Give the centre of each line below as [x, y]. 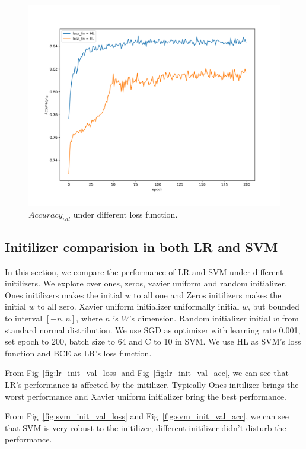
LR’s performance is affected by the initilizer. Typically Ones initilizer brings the [152, 385]
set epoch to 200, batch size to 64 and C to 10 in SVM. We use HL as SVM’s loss [153, 341]
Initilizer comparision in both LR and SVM [141, 246]
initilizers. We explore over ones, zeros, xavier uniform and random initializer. [146, 283]
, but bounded [274, 306]
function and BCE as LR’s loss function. [78, 353]
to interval [24, 318]
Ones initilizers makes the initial [63, 294]
